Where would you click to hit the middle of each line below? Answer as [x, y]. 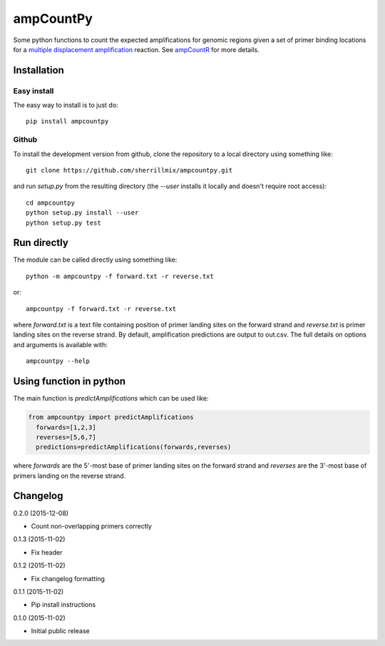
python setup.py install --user [82, 213]
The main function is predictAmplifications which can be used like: [111, 399]
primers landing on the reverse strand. [70, 476]
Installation [38, 70]
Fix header [47, 552]
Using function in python [70, 381]
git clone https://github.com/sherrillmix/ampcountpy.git [129, 170]
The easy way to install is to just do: [66, 105]
